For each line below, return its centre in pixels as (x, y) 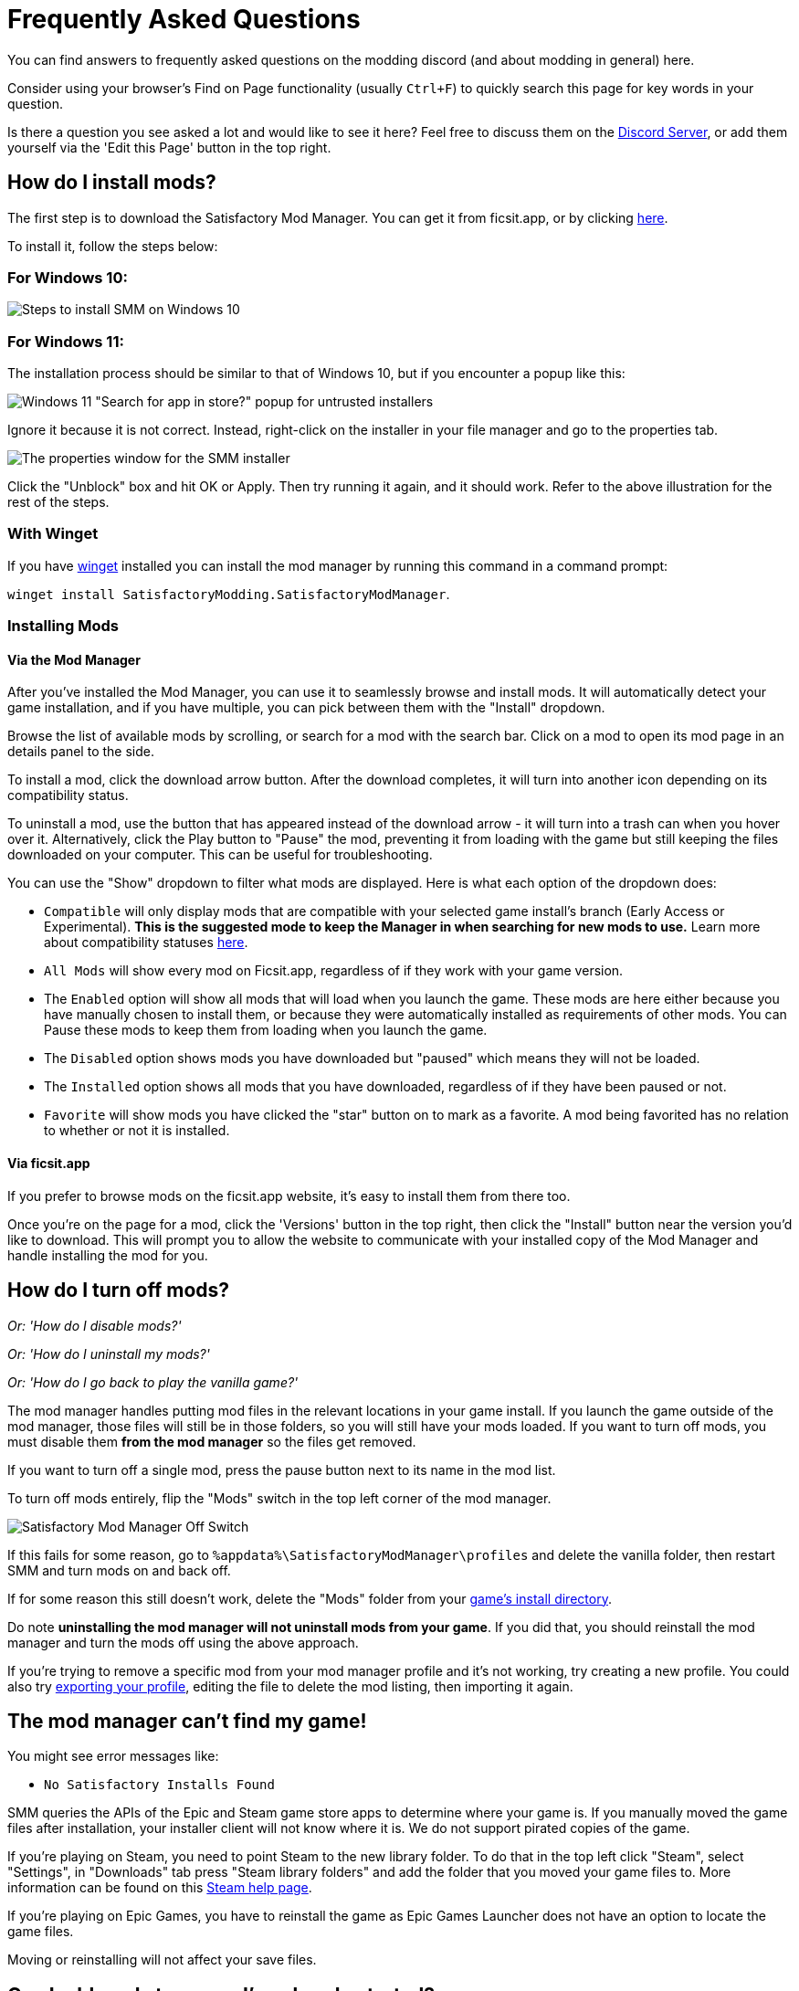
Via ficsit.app (49, 1164)
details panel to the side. (81, 752)
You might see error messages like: (113, 1756)
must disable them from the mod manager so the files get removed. (212, 1441)
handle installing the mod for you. (108, 1255)
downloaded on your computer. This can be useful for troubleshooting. (220, 855)
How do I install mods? (112, 183)
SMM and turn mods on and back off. (119, 1570)
